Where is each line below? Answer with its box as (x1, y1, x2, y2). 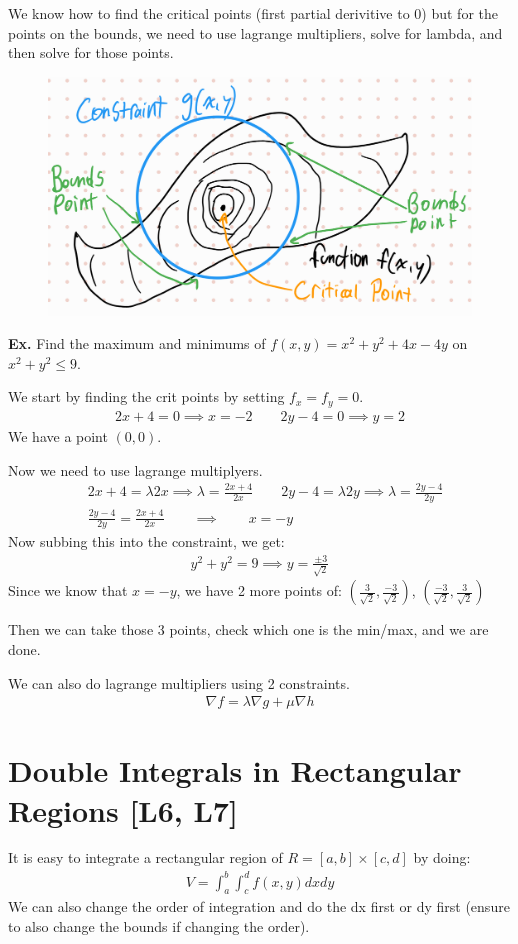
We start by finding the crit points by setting (8, 386, 285, 407)
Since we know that (8, 580, 128, 601)
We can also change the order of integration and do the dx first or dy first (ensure (8, 896, 510, 917)
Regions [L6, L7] (8, 789, 238, 830)
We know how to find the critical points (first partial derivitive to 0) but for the (8, 3, 498, 23)
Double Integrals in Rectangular (8, 750, 462, 791)
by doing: (413, 847, 471, 868)
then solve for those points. (8, 42, 174, 63)
